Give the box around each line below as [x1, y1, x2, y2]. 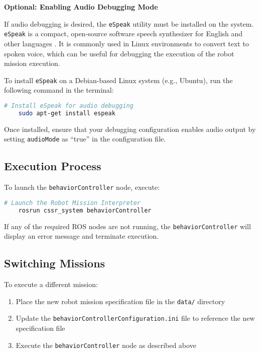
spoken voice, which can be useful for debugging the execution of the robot [4, 48, 234, 58]
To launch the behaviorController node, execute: [4, 182, 160, 192]
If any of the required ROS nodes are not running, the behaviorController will [4, 221, 251, 231]
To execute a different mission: [4, 279, 98, 289]
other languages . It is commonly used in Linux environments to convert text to [4, 38, 249, 48]
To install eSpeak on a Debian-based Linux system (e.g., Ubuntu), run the [4, 75, 233, 85]
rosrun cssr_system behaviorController [18, 206, 152, 214]
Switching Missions [4, 255, 105, 271]
